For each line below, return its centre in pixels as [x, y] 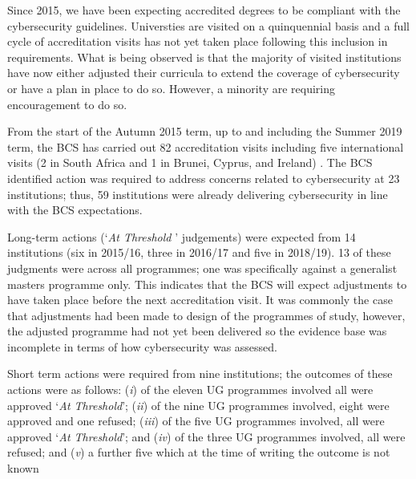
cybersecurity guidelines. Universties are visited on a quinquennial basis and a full [209, 25]
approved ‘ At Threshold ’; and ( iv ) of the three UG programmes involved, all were [206, 436]
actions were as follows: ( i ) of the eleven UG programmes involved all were [190, 390]
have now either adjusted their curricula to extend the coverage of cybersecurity [204, 73]
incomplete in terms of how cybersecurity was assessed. [142, 346]
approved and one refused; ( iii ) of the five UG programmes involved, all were [196, 421]
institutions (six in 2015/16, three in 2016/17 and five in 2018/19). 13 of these [199, 252]
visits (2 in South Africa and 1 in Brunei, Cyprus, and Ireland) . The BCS [190, 162]
